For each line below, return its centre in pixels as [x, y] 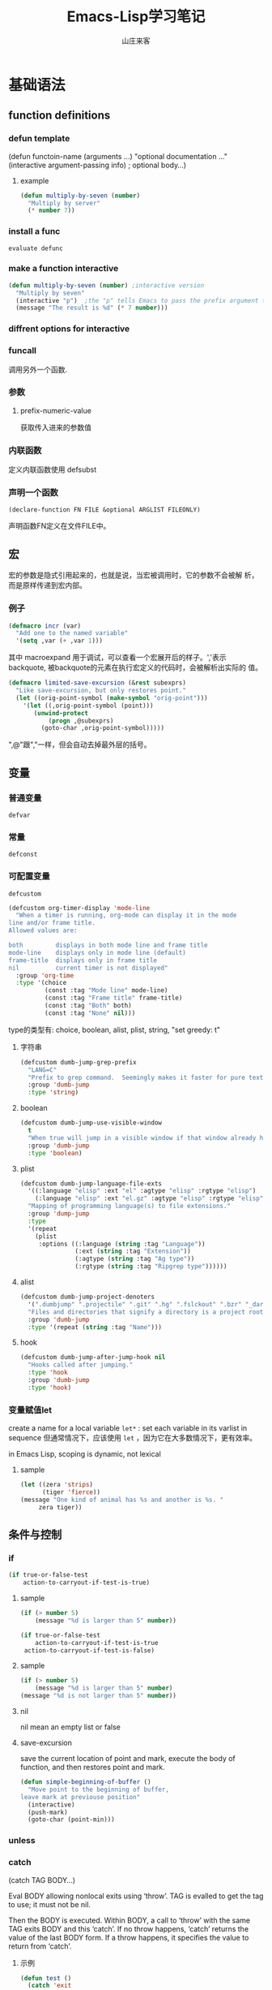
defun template [39, 139]
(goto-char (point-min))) [71, 1819]
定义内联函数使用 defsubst [53, 470]
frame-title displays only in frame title [83, 960]
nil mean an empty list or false [70, 1727]
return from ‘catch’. [40, 1946]
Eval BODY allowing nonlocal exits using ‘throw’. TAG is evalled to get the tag [136, 1896]
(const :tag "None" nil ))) [90, 1013]
